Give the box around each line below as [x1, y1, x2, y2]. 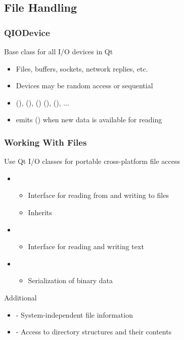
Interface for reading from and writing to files [28, 190, 169, 200]
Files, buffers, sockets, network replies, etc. [16, 63, 148, 74]
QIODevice [4, 26, 50, 39]
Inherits [28, 207, 52, 217]
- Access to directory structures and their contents [16, 326, 172, 337]
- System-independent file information [16, 309, 133, 320]
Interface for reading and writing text [28, 241, 144, 252]
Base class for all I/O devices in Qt [4, 46, 113, 56]
